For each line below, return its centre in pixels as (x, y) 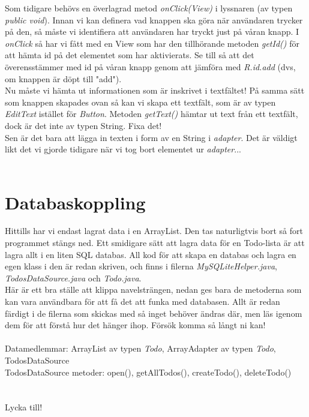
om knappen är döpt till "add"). (63, 78)
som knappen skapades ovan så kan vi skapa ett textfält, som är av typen (140, 102)
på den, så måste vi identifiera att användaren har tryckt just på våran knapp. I (152, 31)
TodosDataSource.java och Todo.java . (73, 277)
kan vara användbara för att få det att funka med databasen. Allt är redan (142, 301)
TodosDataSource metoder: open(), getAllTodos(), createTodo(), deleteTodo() (148, 372)
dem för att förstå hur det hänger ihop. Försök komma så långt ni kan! (135, 325)
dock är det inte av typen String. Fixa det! (83, 125)
